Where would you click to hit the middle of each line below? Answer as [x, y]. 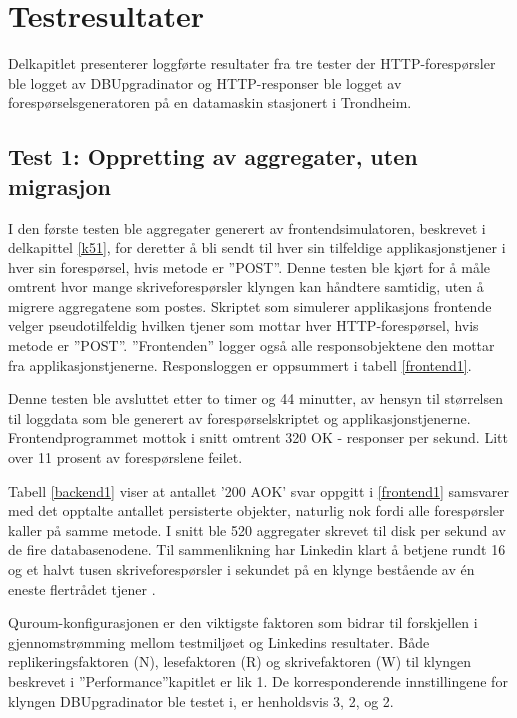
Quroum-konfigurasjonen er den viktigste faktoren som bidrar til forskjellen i [243, 622]
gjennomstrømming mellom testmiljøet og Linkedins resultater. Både [219, 641]
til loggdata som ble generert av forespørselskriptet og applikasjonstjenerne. [239, 417]
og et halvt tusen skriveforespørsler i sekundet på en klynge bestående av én [241, 569]
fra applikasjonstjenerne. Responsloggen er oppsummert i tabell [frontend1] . [240, 364]
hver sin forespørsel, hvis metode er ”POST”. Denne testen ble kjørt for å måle [249, 266]
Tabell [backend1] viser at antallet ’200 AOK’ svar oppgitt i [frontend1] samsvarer [259, 490]
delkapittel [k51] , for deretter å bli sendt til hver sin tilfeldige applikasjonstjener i [257, 247]
